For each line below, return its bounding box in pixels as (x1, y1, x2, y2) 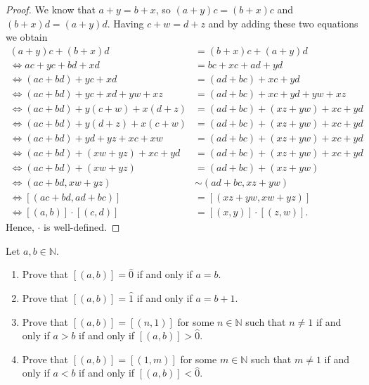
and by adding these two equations (208, 15, 358, 30)
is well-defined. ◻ (44, 220, 120, 234)
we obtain (6, 30, 48, 44)
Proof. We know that (6, 2, 96, 16)
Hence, (6, 220, 34, 234)
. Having (107, 15, 144, 30)
